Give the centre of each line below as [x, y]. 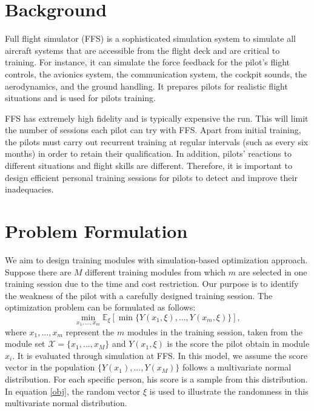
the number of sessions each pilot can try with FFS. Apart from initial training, [153, 130]
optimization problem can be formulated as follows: [100, 307]
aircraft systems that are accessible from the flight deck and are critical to [142, 50]
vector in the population [50, 367]
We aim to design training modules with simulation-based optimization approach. [156, 259]
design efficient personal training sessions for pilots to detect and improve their [151, 177]
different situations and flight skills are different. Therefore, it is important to [149, 166]
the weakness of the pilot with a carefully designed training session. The [139, 295]
